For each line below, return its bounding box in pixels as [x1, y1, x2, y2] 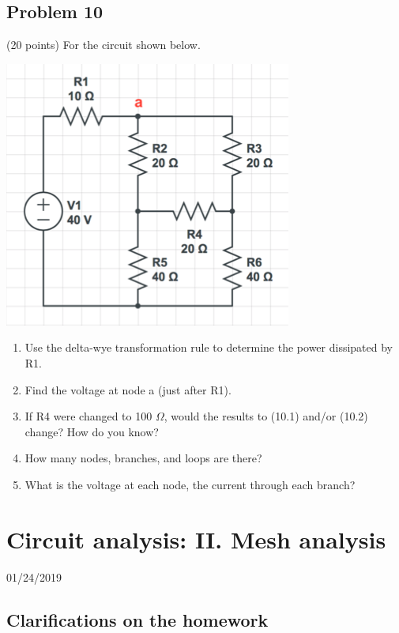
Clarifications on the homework [6, 607, 269, 631]
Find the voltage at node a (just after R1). [24, 381, 231, 398]
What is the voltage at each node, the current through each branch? [24, 476, 356, 492]
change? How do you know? [24, 423, 159, 439]
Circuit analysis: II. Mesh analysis [6, 522, 386, 555]
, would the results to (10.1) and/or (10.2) [164, 408, 368, 424]
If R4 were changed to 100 [24, 408, 152, 424]
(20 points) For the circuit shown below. [6, 36, 201, 53]
